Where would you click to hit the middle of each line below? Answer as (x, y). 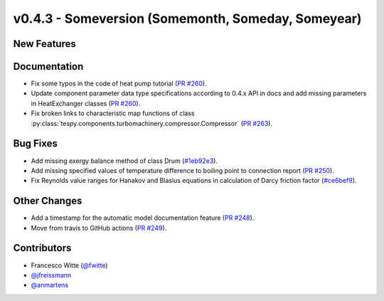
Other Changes (48, 201)
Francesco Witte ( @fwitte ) (69, 265)
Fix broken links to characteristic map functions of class (113, 113)
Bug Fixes (36, 143)
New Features (44, 44)
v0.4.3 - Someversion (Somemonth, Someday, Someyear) (187, 19)
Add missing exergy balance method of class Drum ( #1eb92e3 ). (124, 161)
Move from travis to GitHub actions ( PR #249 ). (99, 228)
